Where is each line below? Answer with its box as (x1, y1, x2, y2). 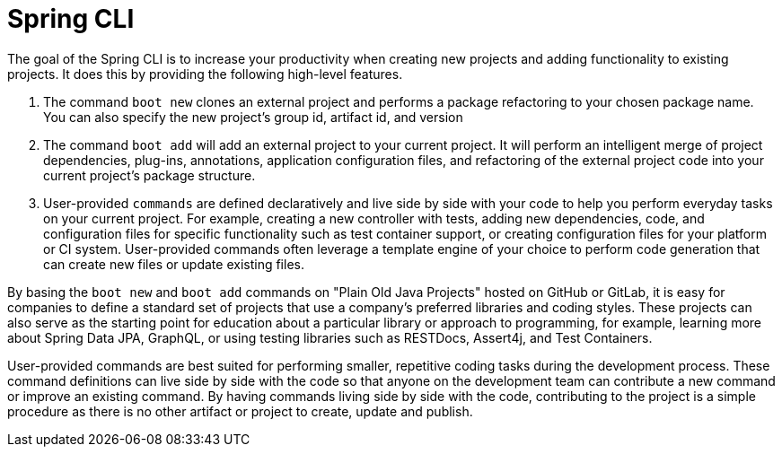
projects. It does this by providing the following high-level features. (7, 65, 403, 82)
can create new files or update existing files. (43, 256, 304, 272)
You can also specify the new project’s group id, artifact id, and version (43, 109, 463, 125)
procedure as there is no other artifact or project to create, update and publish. (7, 403, 473, 419)
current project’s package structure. (43, 167, 256, 183)
